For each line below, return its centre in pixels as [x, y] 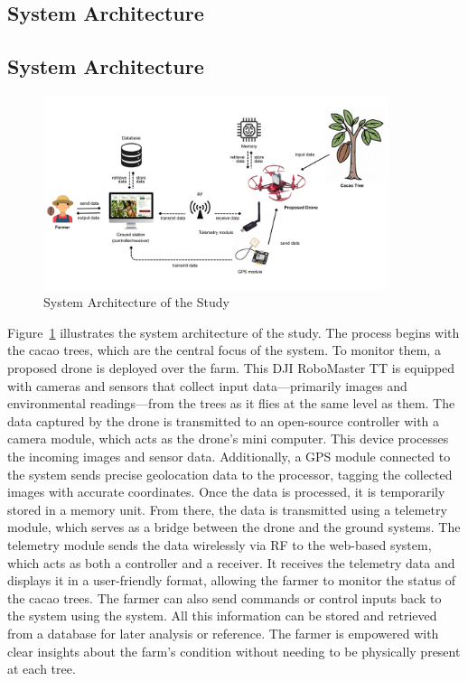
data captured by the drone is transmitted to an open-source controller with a [224, 420]
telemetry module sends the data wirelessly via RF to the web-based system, [220, 544]
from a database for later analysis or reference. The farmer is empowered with [223, 633]
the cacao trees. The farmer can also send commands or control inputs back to [225, 597]
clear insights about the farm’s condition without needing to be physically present [234, 651]
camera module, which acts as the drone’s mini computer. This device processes [228, 438]
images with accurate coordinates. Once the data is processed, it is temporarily [226, 492]
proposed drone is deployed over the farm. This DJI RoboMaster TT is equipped [231, 368]
